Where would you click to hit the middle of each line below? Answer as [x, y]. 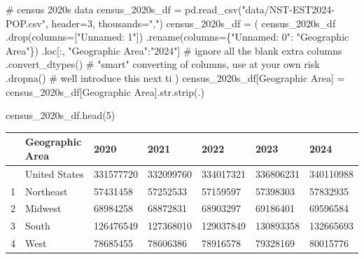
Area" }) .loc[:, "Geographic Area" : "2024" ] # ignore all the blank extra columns [174, 50]
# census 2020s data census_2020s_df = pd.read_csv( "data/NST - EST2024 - [170, 9]
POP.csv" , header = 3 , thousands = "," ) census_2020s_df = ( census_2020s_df [171, 23]
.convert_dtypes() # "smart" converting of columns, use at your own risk [163, 64]
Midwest [43, 208]
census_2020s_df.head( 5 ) [61, 115]
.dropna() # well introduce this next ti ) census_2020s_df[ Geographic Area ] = [175, 77]
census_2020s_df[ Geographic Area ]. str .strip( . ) [105, 91]
